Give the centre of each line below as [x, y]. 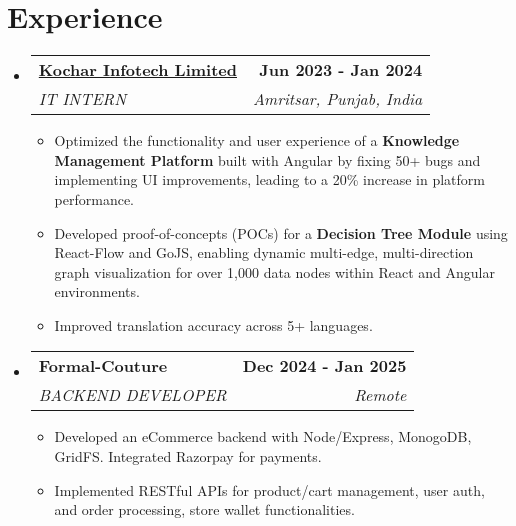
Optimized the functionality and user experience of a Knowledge [257, 140]
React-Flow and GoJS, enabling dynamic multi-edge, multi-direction [264, 252]
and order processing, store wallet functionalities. [204, 509]
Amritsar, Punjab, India [338, 99]
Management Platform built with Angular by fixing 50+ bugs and [267, 159]
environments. [97, 291]
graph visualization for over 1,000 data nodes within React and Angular [274, 271]
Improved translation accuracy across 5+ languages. [213, 324]
